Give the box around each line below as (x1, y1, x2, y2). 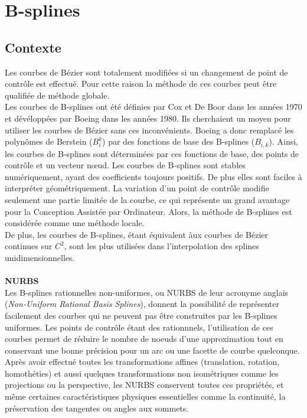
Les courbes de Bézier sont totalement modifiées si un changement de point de (5, 66, 288, 78)
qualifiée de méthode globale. (5, 89, 110, 101)
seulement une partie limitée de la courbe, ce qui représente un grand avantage (5, 193, 290, 205)
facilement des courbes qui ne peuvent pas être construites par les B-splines (5, 309, 277, 321)
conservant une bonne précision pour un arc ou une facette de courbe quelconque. (5, 344, 300, 356)
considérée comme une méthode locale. (5, 217, 145, 229)
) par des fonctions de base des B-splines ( (102, 135, 255, 148)
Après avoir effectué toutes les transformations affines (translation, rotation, (5, 355, 280, 368)
